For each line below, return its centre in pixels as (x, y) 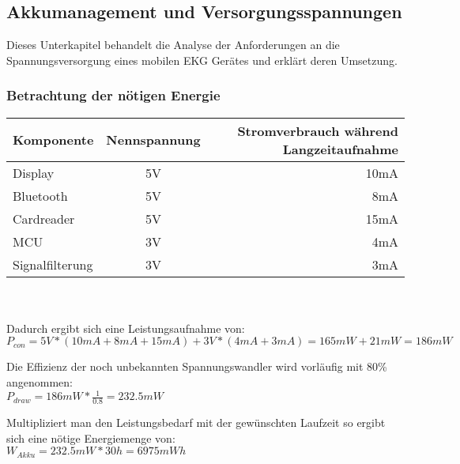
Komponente (53, 140)
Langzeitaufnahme (340, 149)
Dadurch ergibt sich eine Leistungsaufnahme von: (126, 328)
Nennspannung (153, 140)
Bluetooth (40, 195)
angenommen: (40, 381)
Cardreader (44, 218)
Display (34, 172)
